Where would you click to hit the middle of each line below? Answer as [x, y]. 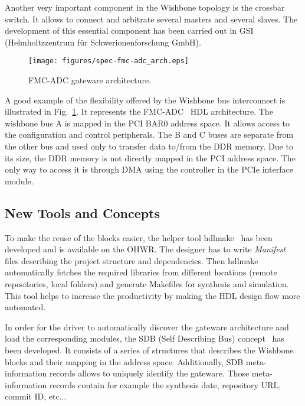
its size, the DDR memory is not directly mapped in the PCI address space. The [150, 157]
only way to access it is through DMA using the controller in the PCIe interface [149, 169]
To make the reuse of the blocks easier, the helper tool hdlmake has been [139, 237]
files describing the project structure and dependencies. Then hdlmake [132, 260]
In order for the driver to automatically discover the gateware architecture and [147, 327]
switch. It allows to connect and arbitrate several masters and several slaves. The [151, 19]
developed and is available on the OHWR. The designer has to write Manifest [145, 249]
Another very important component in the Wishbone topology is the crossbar [145, 7]
